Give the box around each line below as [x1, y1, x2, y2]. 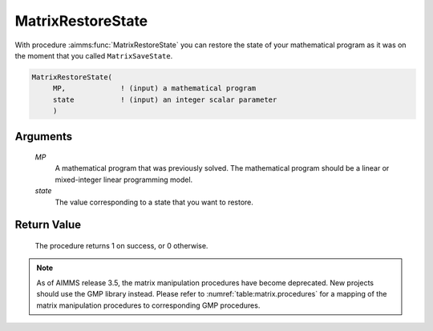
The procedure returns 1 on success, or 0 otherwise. [34, 241, 208, 251]
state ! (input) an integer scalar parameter [52, 95, 277, 104]
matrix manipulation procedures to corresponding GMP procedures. [36, 301, 261, 310]
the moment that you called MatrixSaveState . [14, 50, 173, 60]
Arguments [14, 129, 73, 143]
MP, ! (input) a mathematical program [52, 84, 257, 93]
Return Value [14, 218, 82, 232]
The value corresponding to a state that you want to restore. [55, 197, 254, 207]
